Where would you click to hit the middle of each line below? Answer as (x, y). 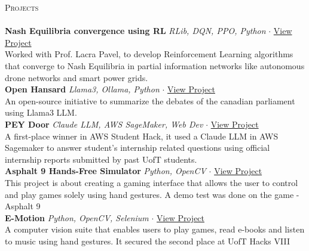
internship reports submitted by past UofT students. (101, 159)
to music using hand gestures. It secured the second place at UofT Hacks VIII (147, 241)
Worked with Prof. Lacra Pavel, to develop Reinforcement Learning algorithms (149, 54)
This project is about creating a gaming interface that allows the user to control (152, 182)
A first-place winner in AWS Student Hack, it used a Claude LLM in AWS (142, 136)
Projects (22, 7)
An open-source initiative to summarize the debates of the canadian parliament (150, 100)
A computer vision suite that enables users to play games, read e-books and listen (155, 229)
